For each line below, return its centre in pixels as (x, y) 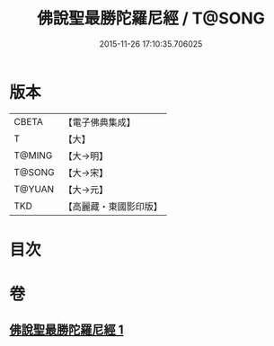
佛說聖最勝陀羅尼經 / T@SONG (151, 18)
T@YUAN (34, 189)
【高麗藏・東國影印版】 (113, 206)
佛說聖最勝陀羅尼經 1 (66, 330)
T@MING (33, 155)
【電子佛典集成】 (100, 122)
